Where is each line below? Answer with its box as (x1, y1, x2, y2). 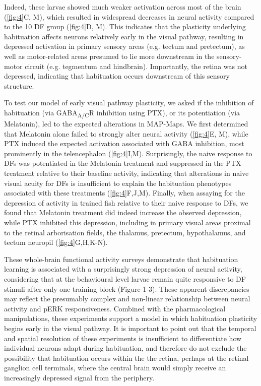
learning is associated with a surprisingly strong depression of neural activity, (4, 264, 242, 274)
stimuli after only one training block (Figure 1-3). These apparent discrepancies (4, 283, 249, 294)
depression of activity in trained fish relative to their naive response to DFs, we (4, 197, 248, 208)
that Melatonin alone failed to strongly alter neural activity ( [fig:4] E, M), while (4, 128, 248, 139)
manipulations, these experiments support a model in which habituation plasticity (4, 313, 257, 324)
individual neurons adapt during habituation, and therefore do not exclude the (4, 343, 247, 353)
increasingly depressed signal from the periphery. (4, 372, 155, 382)
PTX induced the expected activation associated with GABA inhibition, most (4, 138, 244, 149)
